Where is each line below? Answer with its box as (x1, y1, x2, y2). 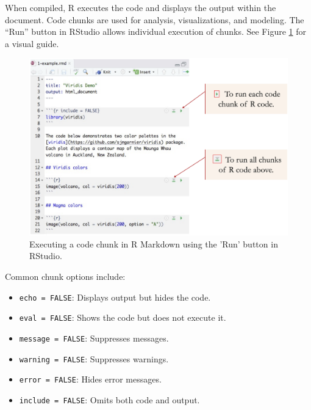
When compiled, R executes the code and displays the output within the (5, 1, 276, 13)
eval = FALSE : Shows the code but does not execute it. (19, 311, 226, 324)
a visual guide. (5, 37, 59, 49)
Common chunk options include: (5, 270, 126, 282)
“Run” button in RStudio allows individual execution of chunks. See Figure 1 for (5, 25, 306, 38)
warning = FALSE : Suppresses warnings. (19, 352, 169, 365)
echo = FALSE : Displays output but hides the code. (19, 290, 211, 303)
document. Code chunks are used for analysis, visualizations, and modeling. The (5, 13, 304, 26)
